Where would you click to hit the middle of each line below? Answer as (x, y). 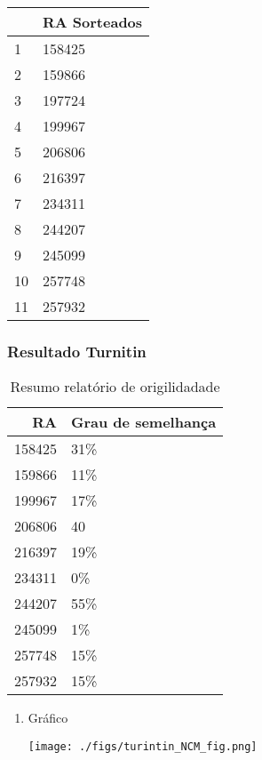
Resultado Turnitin (77, 351)
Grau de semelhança (144, 422)
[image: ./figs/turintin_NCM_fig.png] (143, 746)
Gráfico (48, 718)
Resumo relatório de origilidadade (115, 387)
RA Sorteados (93, 22)
